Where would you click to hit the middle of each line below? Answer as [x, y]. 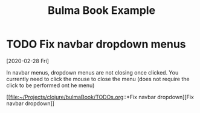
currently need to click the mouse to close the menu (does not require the [98, 79]
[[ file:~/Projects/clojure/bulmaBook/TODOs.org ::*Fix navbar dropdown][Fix [100, 97]
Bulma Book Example [102, 11]
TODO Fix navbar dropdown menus [96, 44]
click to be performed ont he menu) [50, 85]
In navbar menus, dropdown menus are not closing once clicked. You [92, 72]
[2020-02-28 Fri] [28, 61]
